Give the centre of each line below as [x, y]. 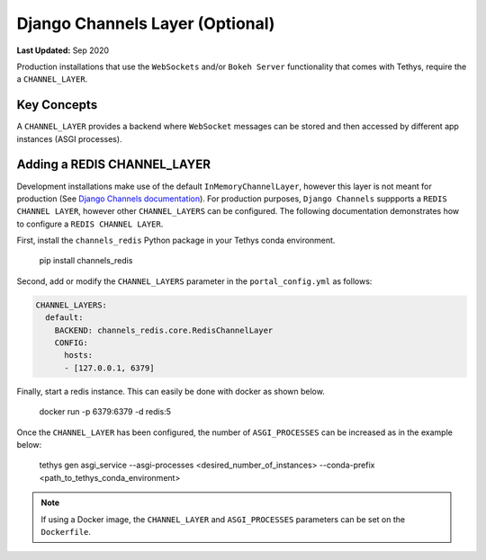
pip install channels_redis [86, 261]
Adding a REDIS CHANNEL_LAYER [114, 165]
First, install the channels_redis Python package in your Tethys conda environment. [176, 240]
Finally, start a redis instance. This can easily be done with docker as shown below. [171, 391]
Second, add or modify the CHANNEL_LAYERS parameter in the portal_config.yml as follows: [194, 281]
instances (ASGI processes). [69, 138]
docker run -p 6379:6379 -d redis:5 [105, 412]
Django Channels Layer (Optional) [146, 23]
